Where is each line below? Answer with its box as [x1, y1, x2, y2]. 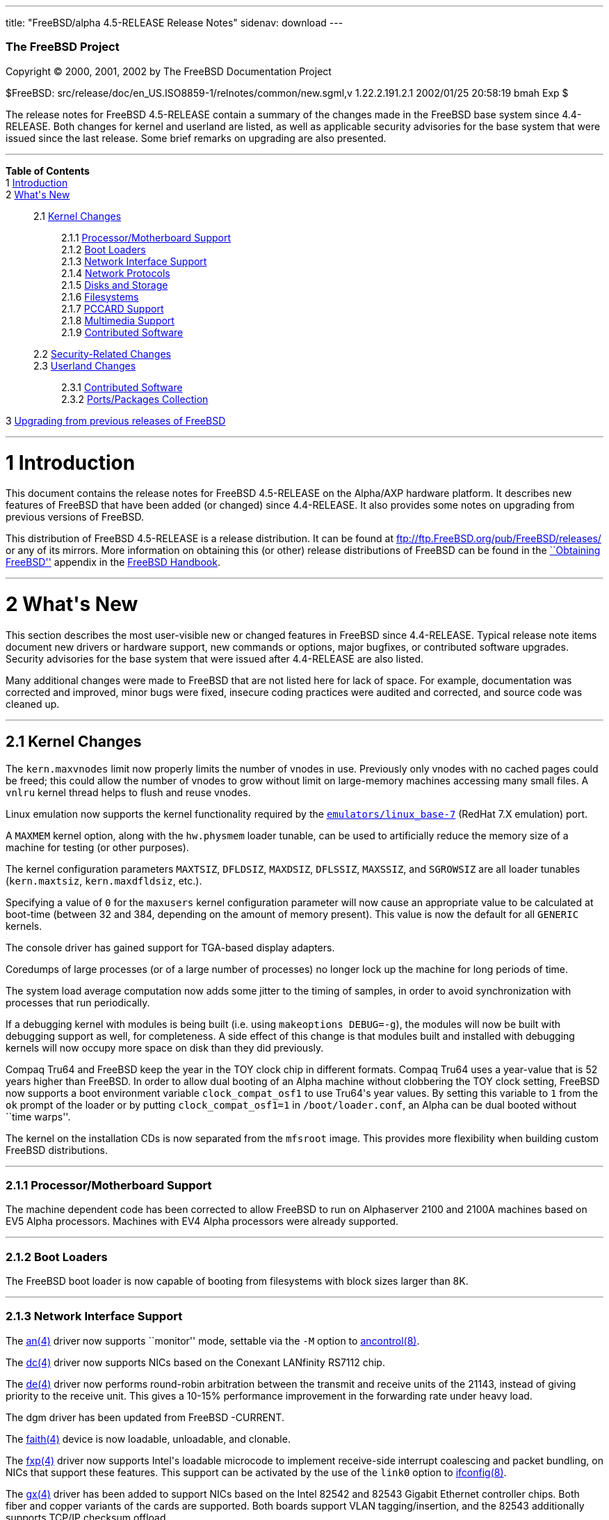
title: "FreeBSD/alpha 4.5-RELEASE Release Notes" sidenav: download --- [6, 17, 343, 29]
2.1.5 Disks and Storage [61, 278, 168, 291]
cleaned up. [6, 697, 60, 710]
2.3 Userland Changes [33, 359, 136, 372]
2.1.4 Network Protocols [61, 267, 170, 279]
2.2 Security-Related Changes [33, 347, 171, 360]
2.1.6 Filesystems [61, 290, 139, 303]
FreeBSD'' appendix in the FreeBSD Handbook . [6, 556, 220, 569]
